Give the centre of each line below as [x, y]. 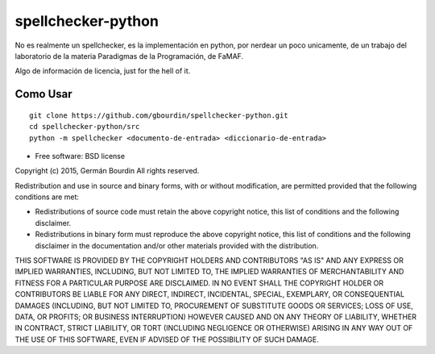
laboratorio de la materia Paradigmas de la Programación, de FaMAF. [129, 56]
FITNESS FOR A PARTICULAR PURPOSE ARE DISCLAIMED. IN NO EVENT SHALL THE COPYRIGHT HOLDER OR [199, 283]
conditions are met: [47, 197]
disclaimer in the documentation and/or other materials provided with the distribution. [177, 245]
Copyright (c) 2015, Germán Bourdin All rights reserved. [107, 171]
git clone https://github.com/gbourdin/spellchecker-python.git [159, 115]
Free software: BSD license [80, 156]
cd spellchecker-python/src [85, 127]
